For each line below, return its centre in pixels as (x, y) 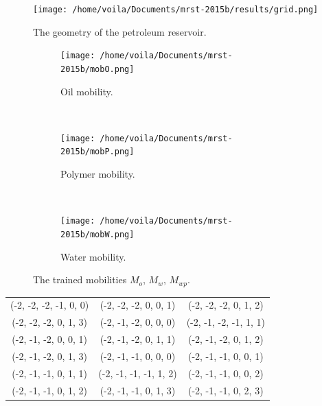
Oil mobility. (87, 91)
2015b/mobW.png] (97, 234)
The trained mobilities (80, 279)
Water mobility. (93, 256)
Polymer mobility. (98, 174)
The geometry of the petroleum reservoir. (120, 31)
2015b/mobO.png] (97, 69)
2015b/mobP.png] (97, 152)
